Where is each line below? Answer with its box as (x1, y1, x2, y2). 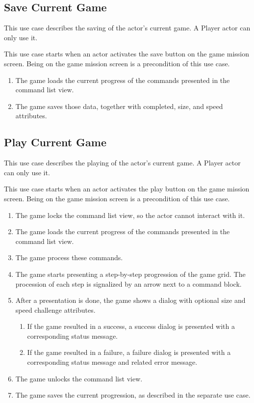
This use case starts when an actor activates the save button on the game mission (4, 49, 250, 59)
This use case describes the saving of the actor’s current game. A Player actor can (4, 23, 251, 33)
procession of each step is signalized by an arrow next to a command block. (15, 278, 242, 289)
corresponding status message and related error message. (27, 357, 198, 367)
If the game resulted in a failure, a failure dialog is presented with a (27, 347, 231, 357)
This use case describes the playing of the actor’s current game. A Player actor (4, 158, 241, 168)
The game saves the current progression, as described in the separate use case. (15, 390, 251, 400)
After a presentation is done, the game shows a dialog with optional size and (15, 295, 246, 305)
